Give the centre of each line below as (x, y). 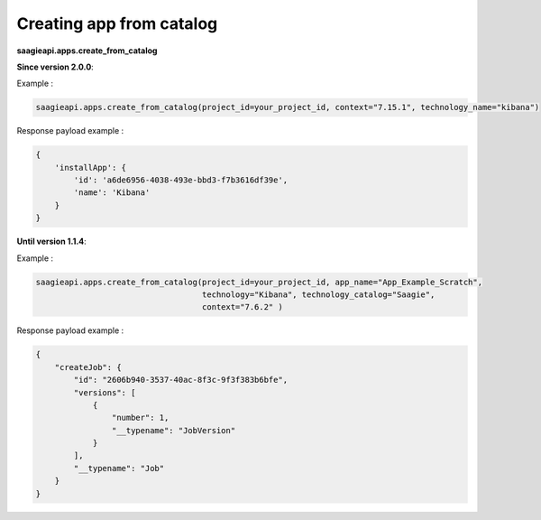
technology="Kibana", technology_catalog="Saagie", (318, 294)
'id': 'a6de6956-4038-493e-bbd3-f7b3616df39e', (181, 180)
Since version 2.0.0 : (55, 67)
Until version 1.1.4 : (52, 241)
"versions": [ (105, 392)
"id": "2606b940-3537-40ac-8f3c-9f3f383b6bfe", (181, 380)
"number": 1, (140, 418)
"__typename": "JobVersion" (174, 430)
